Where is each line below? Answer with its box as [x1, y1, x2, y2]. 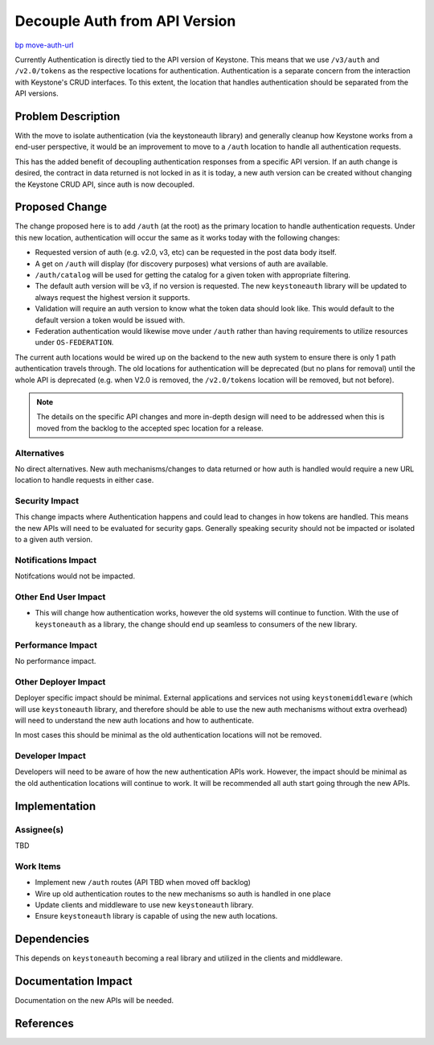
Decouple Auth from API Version [14, 12, 236, 30]
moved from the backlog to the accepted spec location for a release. [36, 423, 264, 433]
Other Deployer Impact [14, 676, 106, 687]
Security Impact [14, 496, 80, 507]
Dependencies [14, 932, 90, 946]
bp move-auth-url [14, 40, 74, 50]
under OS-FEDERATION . [35, 338, 114, 348]
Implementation [14, 799, 96, 813]
